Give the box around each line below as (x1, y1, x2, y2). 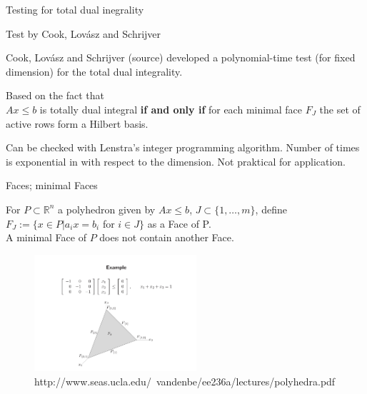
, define (255, 201, 287, 216)
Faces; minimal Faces (6, 178, 98, 193)
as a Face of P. (147, 216, 211, 231)
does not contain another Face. (99, 230, 234, 245)
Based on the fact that (6, 88, 104, 103)
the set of (319, 101, 361, 116)
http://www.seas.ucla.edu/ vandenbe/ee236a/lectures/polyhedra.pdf (34, 373, 336, 388)
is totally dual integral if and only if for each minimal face (39, 101, 303, 116)
